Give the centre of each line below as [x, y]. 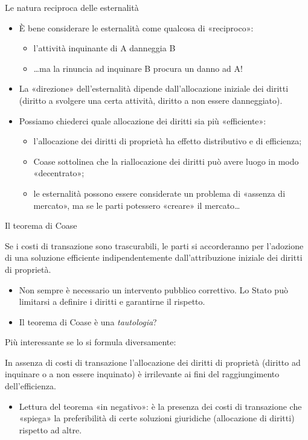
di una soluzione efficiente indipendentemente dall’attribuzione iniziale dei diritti [154, 257]
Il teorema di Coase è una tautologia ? [88, 321]
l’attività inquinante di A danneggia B [104, 48]
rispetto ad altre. [50, 429]
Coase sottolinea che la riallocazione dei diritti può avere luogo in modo [166, 161]
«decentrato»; [59, 173]
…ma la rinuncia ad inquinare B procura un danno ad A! [138, 68]
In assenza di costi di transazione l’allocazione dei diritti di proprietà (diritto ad [153, 362]
